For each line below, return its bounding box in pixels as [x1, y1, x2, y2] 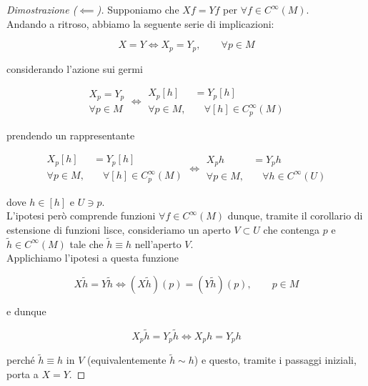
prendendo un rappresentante [6, 127, 135, 142]
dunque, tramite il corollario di [227, 208, 363, 223]
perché [6, 352, 35, 367]
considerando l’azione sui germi [6, 61, 143, 76]
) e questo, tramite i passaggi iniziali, [194, 352, 357, 367]
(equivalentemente [87, 352, 166, 367]
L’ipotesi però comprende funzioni [6, 208, 156, 223]
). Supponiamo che [96, 2, 179, 16]
